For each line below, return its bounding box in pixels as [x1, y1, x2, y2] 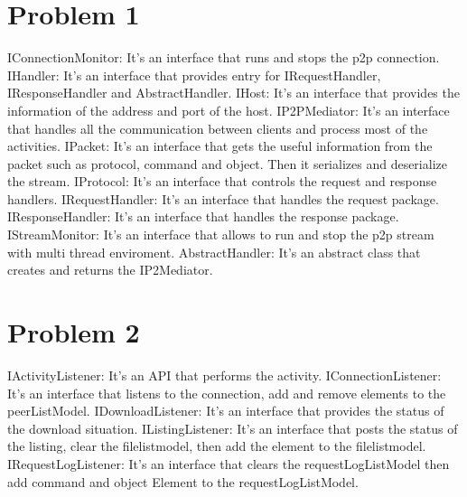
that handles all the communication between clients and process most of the [7, 118, 428, 137]
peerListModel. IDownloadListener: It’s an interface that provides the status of [7, 401, 444, 420]
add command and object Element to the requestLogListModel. [7, 472, 359, 491]
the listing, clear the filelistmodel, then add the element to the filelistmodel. [7, 436, 426, 455]
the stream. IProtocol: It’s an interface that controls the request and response [7, 172, 437, 191]
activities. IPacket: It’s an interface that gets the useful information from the [7, 136, 433, 155]
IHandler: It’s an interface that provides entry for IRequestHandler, [7, 65, 381, 84]
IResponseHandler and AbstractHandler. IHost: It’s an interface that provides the [7, 83, 460, 102]
